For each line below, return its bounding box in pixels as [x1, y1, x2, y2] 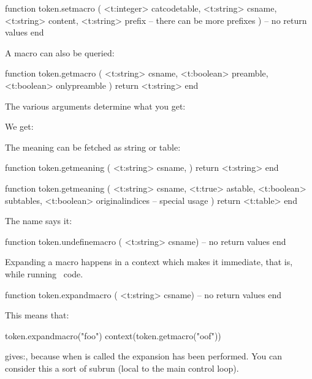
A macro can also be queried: [5, 46, 115, 59]
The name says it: [5, 214, 72, 227]
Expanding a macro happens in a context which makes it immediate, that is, [5, 255, 293, 268]
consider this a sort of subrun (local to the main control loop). [5, 361, 239, 374]
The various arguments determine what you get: [5, 99, 186, 112]
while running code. [5, 267, 83, 280]
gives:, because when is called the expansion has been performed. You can [5, 350, 282, 362]
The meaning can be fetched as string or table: [5, 140, 181, 153]
